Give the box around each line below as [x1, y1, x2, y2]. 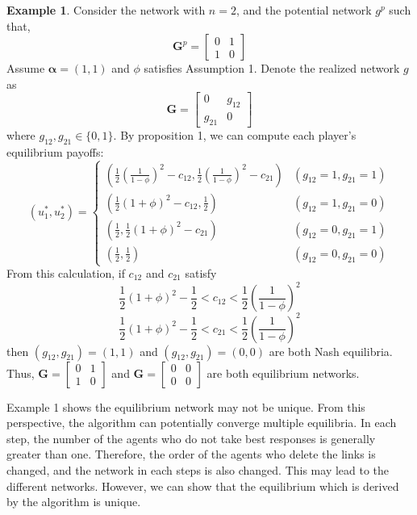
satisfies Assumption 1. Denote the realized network [144, 60, 400, 77]
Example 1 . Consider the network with [6, 2, 206, 18]
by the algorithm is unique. [6, 493, 141, 510]
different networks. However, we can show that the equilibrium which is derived [6, 477, 399, 494]
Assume [6, 60, 45, 77]
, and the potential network [236, 2, 372, 18]
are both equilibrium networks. [206, 364, 360, 381]
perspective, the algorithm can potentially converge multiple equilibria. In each [6, 414, 397, 431]
